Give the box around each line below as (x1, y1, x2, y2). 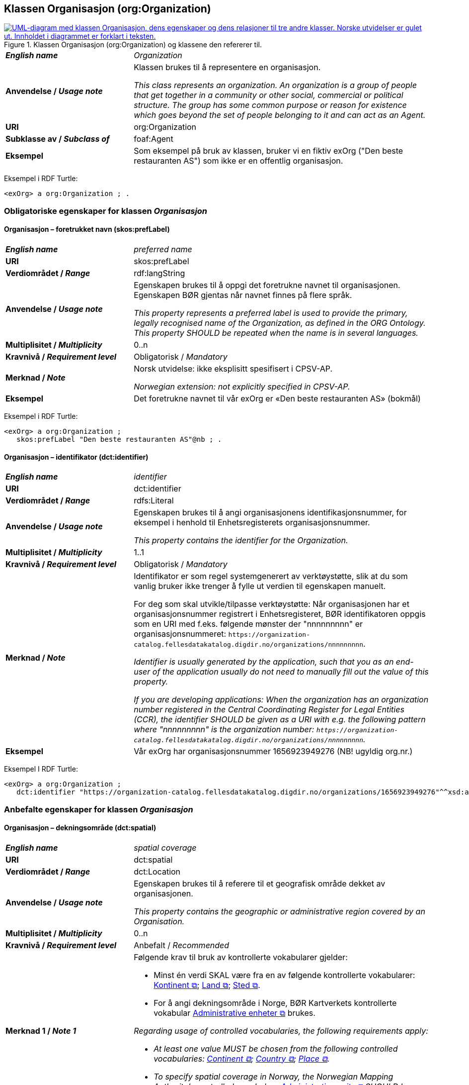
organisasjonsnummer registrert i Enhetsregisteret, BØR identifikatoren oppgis (134, 609, 426, 619)
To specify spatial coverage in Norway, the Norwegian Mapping (154, 1071, 393, 1082)
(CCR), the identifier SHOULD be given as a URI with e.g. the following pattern (134, 714, 426, 725)
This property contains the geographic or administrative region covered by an (134, 906, 425, 916)
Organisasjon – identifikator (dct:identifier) (4, 452, 149, 461)
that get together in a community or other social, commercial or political (134, 90, 403, 100)
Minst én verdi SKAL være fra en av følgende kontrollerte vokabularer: (154, 970, 415, 980)
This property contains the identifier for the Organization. (134, 535, 348, 546)
